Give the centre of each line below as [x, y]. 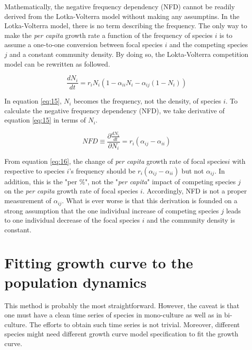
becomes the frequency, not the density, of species [147, 101]
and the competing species [209, 44]
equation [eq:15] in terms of [45, 120]
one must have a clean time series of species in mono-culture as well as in [113, 315]
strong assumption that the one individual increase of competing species [112, 210]
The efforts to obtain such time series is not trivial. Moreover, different [134, 324]
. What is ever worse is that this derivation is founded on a [150, 201]
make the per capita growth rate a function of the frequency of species [109, 35]
